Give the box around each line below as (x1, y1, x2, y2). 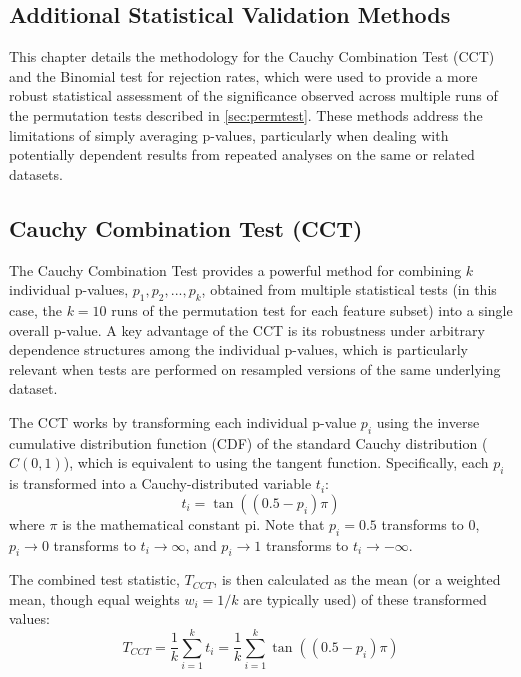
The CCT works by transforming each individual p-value (9, 411, 357, 432)
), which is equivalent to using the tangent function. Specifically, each (63, 452, 489, 473)
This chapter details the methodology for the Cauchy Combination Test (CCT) (9, 46, 495, 67)
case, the (9, 299, 62, 320)
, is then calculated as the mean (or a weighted (213, 569, 501, 590)
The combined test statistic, (9, 569, 180, 590)
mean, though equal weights (9, 588, 180, 609)
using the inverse (376, 411, 480, 432)
